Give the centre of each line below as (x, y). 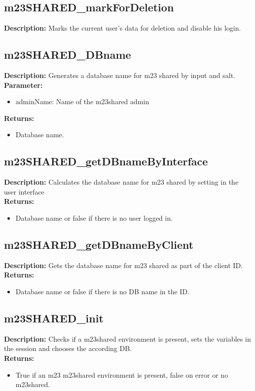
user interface (24, 191)
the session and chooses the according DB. (68, 348)
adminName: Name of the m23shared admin (82, 101)
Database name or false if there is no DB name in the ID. (103, 291)
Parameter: (23, 85)
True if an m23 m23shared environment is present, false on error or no (122, 374)
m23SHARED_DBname (68, 55)
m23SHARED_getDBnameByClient (99, 244)
